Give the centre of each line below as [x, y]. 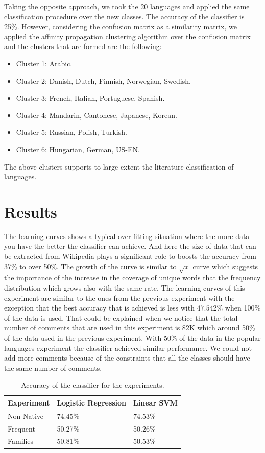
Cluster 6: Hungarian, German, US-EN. [78, 149]
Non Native [26, 415]
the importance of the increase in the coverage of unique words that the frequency [132, 278]
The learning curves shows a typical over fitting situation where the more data [127, 236]
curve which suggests [225, 266]
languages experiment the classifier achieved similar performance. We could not [128, 348]
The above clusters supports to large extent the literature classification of [119, 166]
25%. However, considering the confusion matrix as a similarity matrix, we [121, 26]
